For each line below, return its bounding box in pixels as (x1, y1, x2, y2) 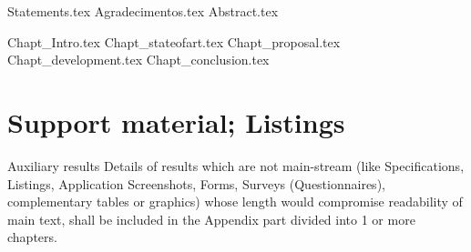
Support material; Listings (7, 103, 345, 140)
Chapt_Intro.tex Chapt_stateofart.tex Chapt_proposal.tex (7, 32, 341, 51)
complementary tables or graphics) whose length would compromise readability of (7, 192, 463, 211)
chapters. (7, 227, 57, 247)
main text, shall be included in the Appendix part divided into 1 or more (7, 209, 415, 228)
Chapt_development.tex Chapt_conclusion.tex (7, 50, 270, 69)
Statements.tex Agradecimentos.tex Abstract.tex (7, 2, 279, 20)
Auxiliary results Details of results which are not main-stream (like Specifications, (7, 156, 465, 175)
